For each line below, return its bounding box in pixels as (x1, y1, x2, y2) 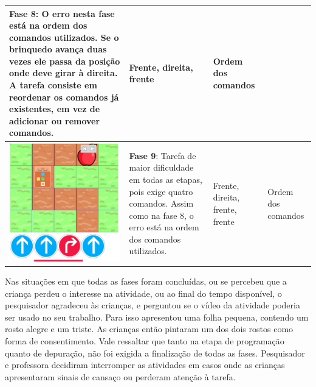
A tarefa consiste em (9, 79, 97, 91)
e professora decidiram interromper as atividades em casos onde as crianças (5, 358, 285, 371)
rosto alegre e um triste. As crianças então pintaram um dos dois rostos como (5, 322, 294, 335)
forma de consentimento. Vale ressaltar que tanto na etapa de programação (5, 335, 284, 347)
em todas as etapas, (129, 172, 202, 185)
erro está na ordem (129, 221, 199, 233)
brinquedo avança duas (9, 43, 107, 55)
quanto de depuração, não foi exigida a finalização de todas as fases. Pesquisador (5, 346, 305, 359)
